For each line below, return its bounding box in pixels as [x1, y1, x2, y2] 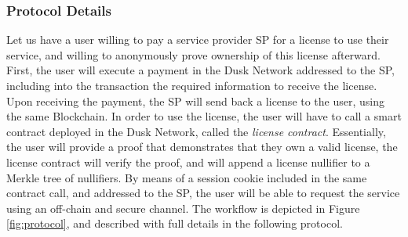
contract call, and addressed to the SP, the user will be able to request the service [6, 185, 400, 201]
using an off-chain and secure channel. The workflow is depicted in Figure [6, 199, 360, 216]
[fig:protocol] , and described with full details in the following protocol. [6, 215, 343, 232]
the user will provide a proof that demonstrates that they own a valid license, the [6, 138, 398, 155]
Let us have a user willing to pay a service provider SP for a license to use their [6, 31, 389, 48]
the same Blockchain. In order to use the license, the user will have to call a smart [6, 108, 402, 124]
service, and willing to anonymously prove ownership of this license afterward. [6, 46, 381, 63]
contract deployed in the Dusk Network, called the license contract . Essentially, [6, 123, 386, 139]
